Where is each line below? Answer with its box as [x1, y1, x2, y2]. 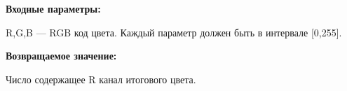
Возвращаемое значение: [6, 48, 117, 63]
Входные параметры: [6, 1, 101, 15]
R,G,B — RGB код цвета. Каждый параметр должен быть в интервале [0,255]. [6, 24, 342, 39]
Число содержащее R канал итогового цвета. [6, 71, 196, 86]
